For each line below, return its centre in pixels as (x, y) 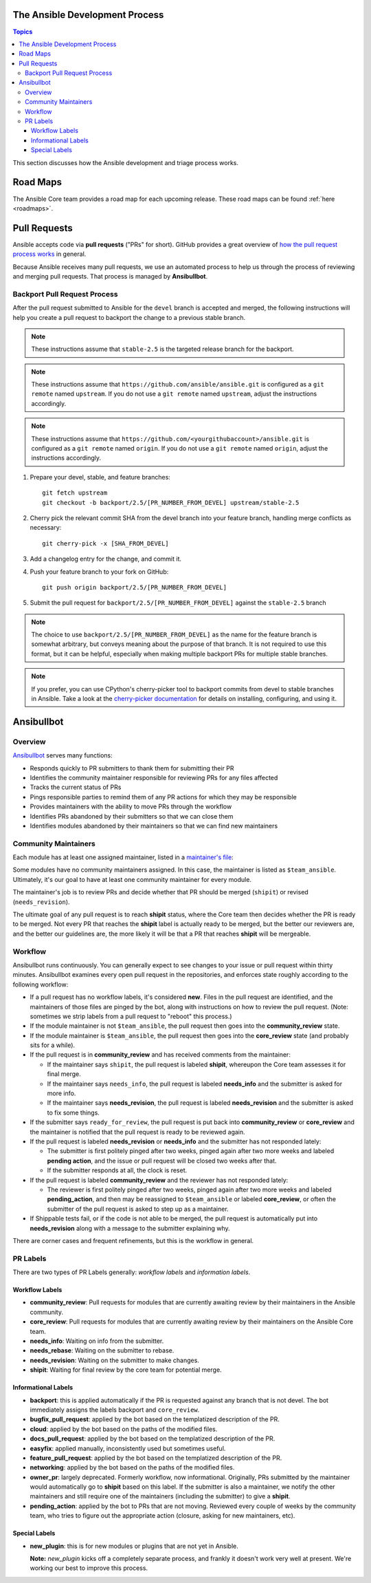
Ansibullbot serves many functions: (63, 755)
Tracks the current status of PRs (76, 787)
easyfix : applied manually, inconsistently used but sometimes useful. (128, 1448)
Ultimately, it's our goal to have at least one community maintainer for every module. (132, 879)
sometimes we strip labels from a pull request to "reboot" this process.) (131, 1016)
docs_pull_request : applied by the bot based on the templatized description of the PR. (153, 1439)
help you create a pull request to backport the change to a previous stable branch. (129, 317)
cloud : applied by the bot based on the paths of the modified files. (124, 1429)
